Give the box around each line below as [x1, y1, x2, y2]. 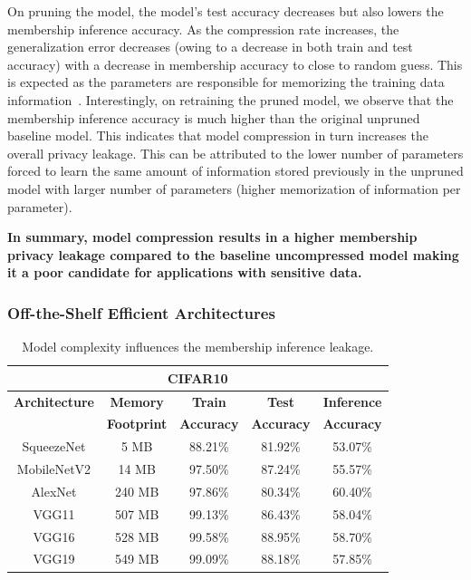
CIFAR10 [168, 368, 228, 387]
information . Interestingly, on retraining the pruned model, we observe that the [7, 90, 454, 109]
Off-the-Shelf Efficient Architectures [7, 301, 275, 324]
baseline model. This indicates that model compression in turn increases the [7, 126, 428, 145]
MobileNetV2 [16, 459, 91, 478]
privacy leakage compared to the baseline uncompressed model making [7, 245, 459, 264]
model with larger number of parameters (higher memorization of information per [7, 179, 461, 198]
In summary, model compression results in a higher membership [7, 227, 418, 246]
